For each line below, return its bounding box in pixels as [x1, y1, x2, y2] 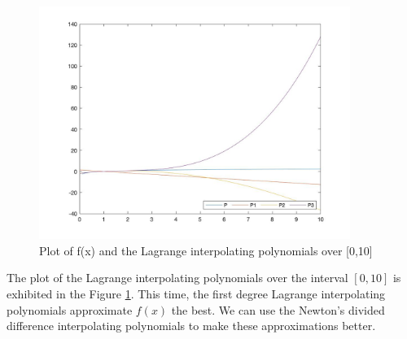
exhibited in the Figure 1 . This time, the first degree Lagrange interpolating [7, 285, 386, 302]
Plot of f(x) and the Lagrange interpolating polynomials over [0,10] [39, 241, 373, 259]
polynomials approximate [7, 301, 133, 318]
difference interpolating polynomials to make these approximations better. [7, 317, 376, 334]
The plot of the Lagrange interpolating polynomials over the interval [7, 269, 348, 286]
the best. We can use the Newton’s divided [171, 301, 385, 318]
